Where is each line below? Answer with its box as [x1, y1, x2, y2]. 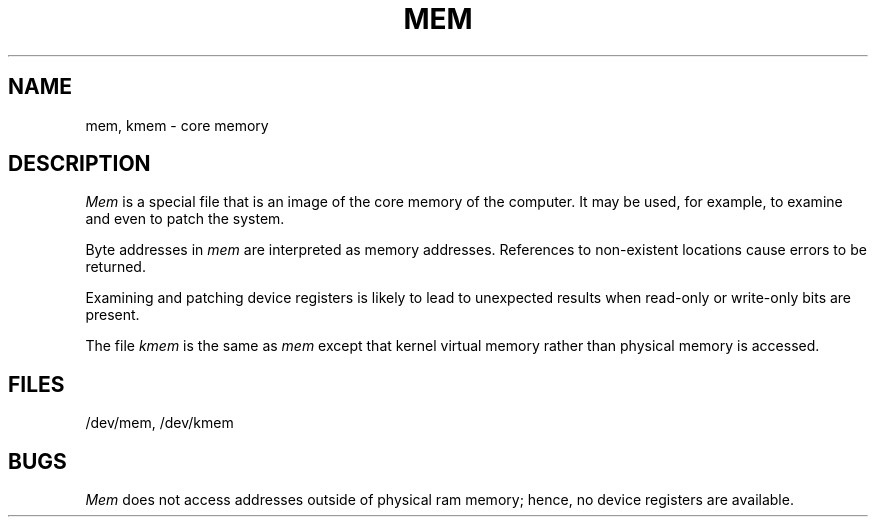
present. [85, 306, 140, 324]
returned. [85, 258, 146, 276]
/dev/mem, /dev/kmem [85, 414, 234, 432]
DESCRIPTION [8, 151, 151, 177]
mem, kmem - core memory [85, 116, 269, 134]
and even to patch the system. [85, 210, 285, 228]
